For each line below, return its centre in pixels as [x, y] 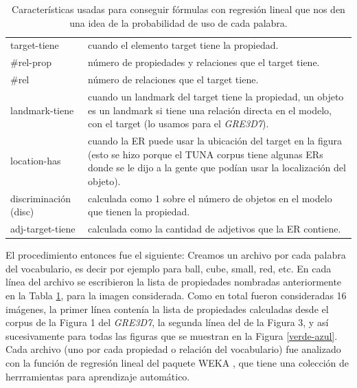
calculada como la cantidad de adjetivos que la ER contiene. [215, 229]
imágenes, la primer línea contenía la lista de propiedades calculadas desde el [167, 309]
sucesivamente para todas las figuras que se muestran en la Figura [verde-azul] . [172, 335]
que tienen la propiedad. [139, 212]
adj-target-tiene [43, 229]
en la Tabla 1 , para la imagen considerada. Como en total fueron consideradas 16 [176, 295]
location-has [36, 161]
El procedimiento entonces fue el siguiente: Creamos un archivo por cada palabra [176, 255]
